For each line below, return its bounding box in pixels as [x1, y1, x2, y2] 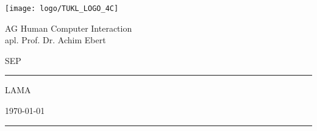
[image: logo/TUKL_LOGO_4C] [5, 4, 119, 13]
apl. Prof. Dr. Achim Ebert [5, 34, 106, 46]
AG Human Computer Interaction [5, 21, 132, 34]
